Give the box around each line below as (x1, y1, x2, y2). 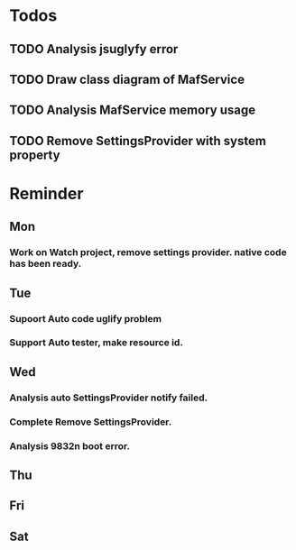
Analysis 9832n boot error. (9, 439, 131, 452)
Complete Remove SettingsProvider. (9, 416, 172, 428)
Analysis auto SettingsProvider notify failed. (9, 391, 208, 404)
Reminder (9, 183, 84, 204)
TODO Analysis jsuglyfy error (9, 41, 179, 57)
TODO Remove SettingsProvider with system (9, 133, 266, 149)
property (9, 147, 60, 162)
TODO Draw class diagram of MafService (9, 71, 245, 87)
